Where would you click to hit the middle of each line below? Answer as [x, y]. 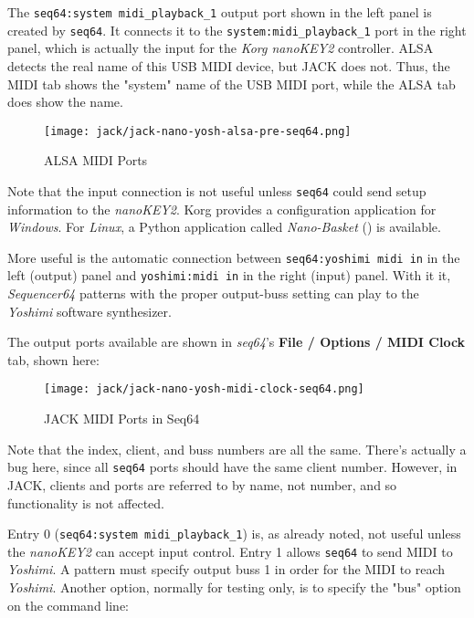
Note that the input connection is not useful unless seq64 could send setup [217, 190]
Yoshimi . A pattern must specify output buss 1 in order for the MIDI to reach [226, 569]
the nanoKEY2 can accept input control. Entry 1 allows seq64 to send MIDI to [230, 551]
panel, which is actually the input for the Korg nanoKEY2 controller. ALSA [221, 48]
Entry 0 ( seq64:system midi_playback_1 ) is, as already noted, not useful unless [234, 534]
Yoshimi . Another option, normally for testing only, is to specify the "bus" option [234, 587]
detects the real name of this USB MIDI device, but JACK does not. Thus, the [229, 65]
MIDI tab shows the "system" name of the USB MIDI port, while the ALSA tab [232, 84]
